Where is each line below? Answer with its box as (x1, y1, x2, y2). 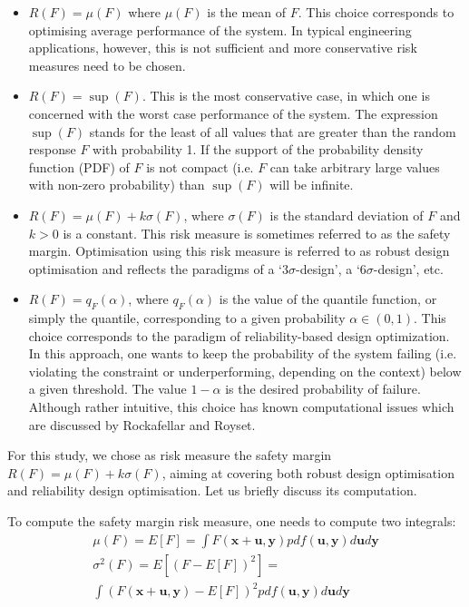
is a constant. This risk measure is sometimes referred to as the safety (63, 223, 451, 242)
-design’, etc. (373, 259, 444, 278)
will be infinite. (269, 175, 354, 194)
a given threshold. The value (28, 379, 187, 398)
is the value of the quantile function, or (219, 289, 437, 308)
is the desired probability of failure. (225, 379, 421, 398)
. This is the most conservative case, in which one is (142, 86, 430, 105)
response (28, 140, 76, 159)
